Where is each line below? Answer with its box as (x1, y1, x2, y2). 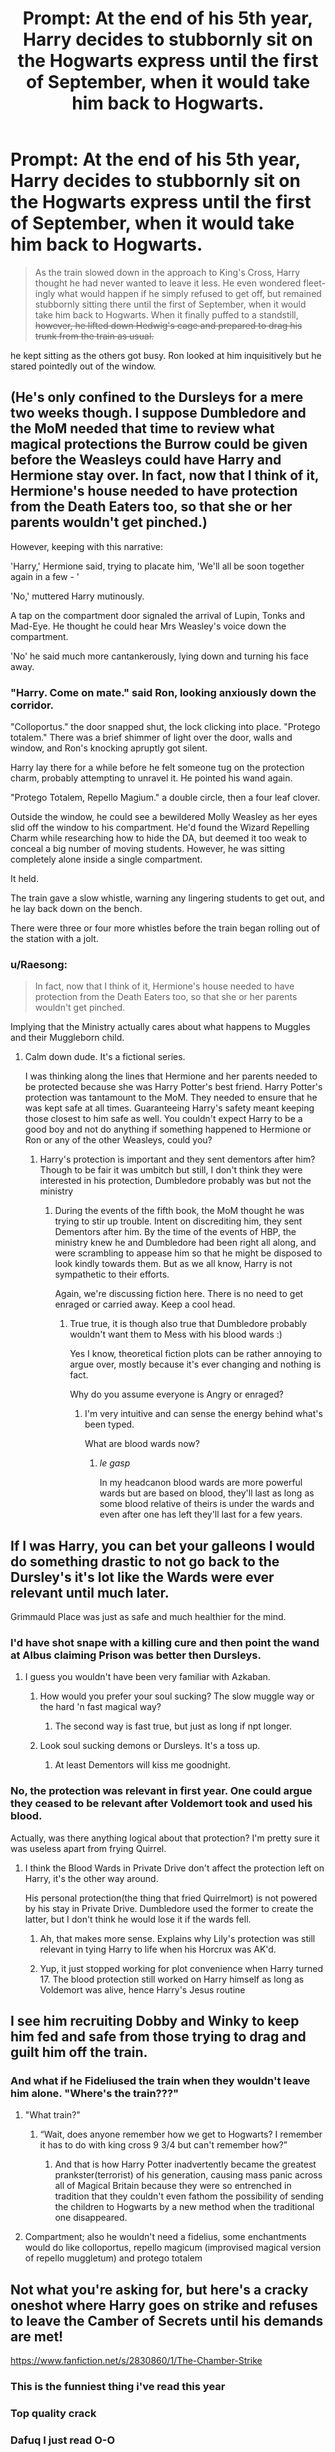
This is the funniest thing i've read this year (10, 2380, 226, 2394)
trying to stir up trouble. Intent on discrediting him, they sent (54, 1215, 303, 1227)
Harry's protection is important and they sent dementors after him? (39, 1153, 316, 1166)
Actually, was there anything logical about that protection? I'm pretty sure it (10, 1832, 320, 1844)
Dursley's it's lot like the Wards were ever (10, 1568, 275, 1586)
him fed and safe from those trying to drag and (10, 2028, 307, 2046)
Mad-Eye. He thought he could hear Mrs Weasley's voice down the (10, 620, 287, 632)
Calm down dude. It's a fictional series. (24, 1051, 186, 1063)
